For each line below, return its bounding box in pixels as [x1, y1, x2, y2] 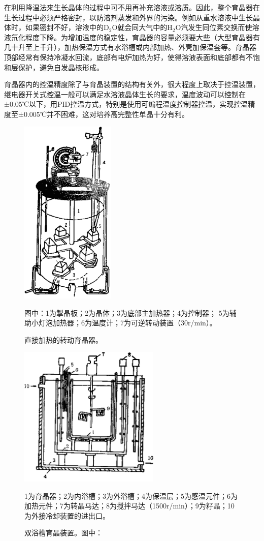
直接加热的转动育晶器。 [24, 334, 103, 345]
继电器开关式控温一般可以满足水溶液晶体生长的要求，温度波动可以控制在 [4, 88, 246, 99]
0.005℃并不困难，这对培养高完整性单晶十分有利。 [23, 108, 189, 119]
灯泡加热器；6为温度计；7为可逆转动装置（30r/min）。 [38, 317, 217, 328]
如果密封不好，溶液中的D [25, 22, 109, 33]
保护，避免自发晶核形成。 [18, 62, 104, 72]
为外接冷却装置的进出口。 [24, 510, 110, 521]
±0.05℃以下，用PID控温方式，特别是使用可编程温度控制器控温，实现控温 [4, 99, 248, 109]
